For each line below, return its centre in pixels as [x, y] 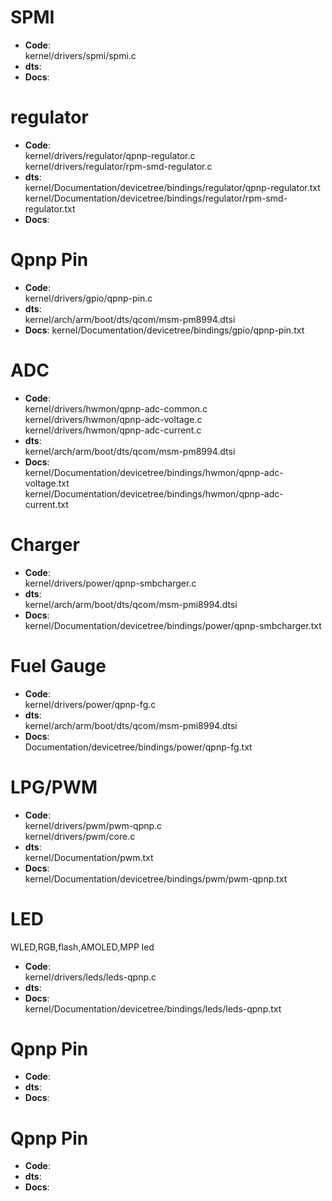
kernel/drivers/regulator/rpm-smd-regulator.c [118, 166]
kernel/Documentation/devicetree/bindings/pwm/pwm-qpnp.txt [156, 878]
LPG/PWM [54, 787]
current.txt [46, 504]
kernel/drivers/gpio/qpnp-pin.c [88, 298]
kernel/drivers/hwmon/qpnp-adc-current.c [113, 430]
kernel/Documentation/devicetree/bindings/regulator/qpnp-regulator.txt [172, 187]
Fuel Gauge [58, 665]
